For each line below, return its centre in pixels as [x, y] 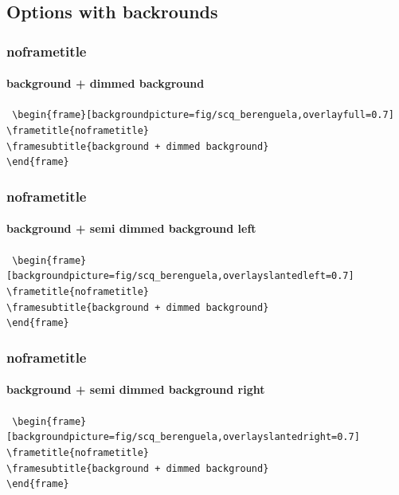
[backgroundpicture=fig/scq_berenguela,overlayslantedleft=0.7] [180, 276]
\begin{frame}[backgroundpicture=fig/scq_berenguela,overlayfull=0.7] [203, 115]
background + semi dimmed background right [136, 389]
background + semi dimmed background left [131, 228]
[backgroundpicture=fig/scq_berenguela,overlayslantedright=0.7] [183, 437]
